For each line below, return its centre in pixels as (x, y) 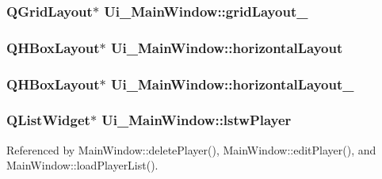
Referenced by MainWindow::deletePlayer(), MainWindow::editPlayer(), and (191, 149)
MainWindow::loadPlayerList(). (82, 165)
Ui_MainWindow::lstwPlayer (197, 120)
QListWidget (48, 120)
